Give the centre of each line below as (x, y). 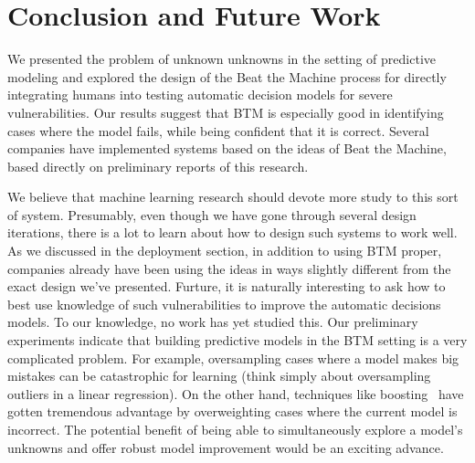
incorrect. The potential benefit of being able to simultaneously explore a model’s (235, 429)
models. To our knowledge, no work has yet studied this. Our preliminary (213, 322)
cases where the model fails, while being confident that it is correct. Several (218, 130)
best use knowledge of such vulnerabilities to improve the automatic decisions (224, 304)
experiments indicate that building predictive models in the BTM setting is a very (237, 340)
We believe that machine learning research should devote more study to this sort (233, 197)
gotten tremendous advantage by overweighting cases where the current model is (232, 411)
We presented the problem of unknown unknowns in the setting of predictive (222, 59)
